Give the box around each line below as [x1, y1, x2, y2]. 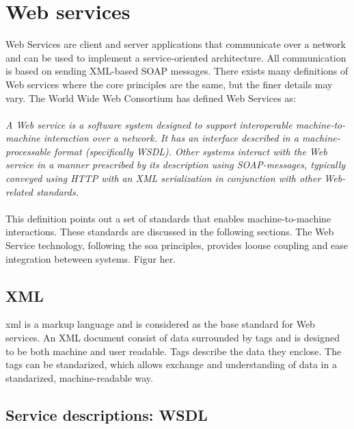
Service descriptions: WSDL [5, 404, 208, 425]
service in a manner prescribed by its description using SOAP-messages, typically [5, 157, 346, 172]
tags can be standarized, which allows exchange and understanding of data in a [5, 357, 337, 372]
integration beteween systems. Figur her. [5, 251, 176, 265]
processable [5, 144, 51, 158]
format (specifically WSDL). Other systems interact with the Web [54, 144, 327, 158]
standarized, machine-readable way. [5, 370, 153, 385]
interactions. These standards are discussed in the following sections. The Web [5, 224, 334, 239]
